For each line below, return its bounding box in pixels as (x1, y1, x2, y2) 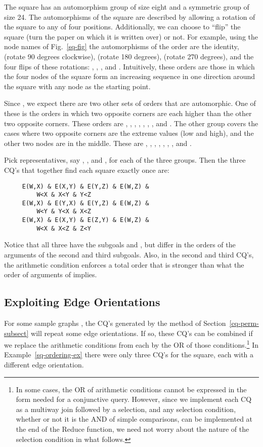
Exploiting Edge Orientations (4, 294, 160, 310)
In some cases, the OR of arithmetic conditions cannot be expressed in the (16, 384, 247, 394)
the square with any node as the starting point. (4, 81, 151, 91)
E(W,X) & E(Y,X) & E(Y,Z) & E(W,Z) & (22, 199, 149, 207)
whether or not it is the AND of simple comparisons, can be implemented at (16, 414, 253, 424)
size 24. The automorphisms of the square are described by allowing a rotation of (4, 11, 255, 22)
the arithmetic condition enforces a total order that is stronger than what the (4, 259, 244, 270)
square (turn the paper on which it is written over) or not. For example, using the (4, 31, 258, 42)
